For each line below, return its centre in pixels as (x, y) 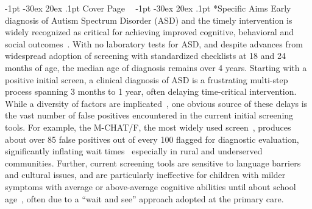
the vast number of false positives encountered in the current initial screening (149, 115)
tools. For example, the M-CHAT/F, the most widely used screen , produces (148, 127)
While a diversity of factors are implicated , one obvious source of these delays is (156, 103)
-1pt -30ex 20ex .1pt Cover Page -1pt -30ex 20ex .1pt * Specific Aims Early (148, 8)
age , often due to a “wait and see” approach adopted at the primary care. (144, 198)
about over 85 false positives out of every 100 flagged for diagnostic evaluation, (152, 139)
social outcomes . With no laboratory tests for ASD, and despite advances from (154, 43)
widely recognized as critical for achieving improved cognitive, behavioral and (149, 32)
